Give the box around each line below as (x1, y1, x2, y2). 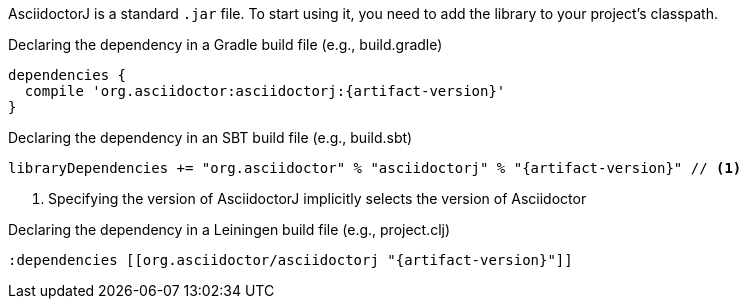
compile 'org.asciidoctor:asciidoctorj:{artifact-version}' (24, 83, 506, 99)
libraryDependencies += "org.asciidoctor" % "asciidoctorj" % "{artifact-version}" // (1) (8, 160, 742, 176)
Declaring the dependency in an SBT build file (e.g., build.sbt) (8, 129, 413, 146)
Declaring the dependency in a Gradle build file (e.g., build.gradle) (8, 36, 443, 53)
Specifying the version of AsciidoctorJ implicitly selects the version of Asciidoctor (48, 190, 587, 207)
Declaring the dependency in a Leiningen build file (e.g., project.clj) (8, 221, 451, 238)
